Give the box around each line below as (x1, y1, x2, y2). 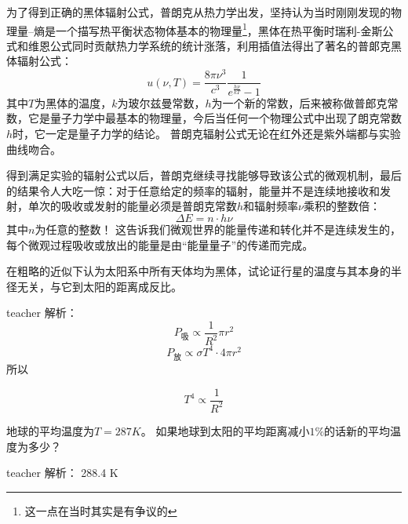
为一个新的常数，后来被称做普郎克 (211, 94, 388, 111)
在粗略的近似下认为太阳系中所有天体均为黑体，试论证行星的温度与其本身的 (6, 263, 391, 279)
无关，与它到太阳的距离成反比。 (16, 278, 182, 294)
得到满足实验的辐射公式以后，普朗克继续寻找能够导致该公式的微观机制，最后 (6, 167, 402, 184)
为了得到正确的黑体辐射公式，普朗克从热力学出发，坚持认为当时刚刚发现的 (6, 4, 391, 20)
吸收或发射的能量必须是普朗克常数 (60, 198, 237, 214)
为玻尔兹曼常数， (117, 94, 206, 111)
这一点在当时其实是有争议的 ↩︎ (24, 502, 177, 519)
